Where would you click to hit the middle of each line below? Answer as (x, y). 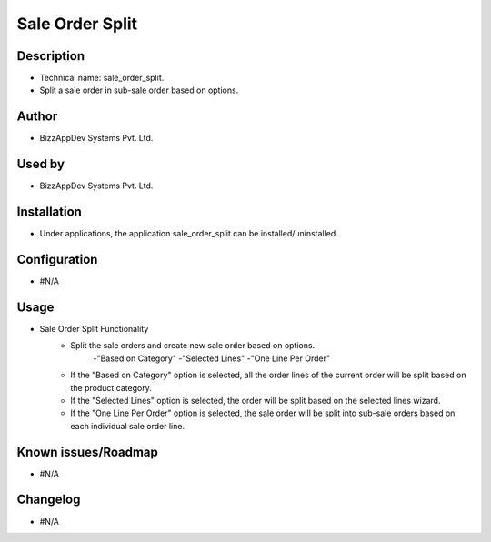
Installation (49, 212)
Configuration (57, 259)
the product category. (111, 387)
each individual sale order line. (128, 426)
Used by (41, 164)
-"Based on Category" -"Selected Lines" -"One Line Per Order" (212, 358)
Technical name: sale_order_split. (102, 78)
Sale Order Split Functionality (94, 328)
